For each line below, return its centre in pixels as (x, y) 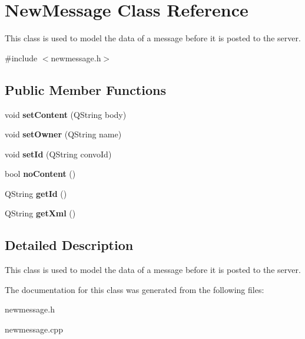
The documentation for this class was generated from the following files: (135, 289)
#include (21, 57)
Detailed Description (69, 245)
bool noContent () (40, 174)
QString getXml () (40, 213)
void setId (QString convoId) (58, 154)
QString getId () (36, 193)
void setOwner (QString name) (63, 134)
